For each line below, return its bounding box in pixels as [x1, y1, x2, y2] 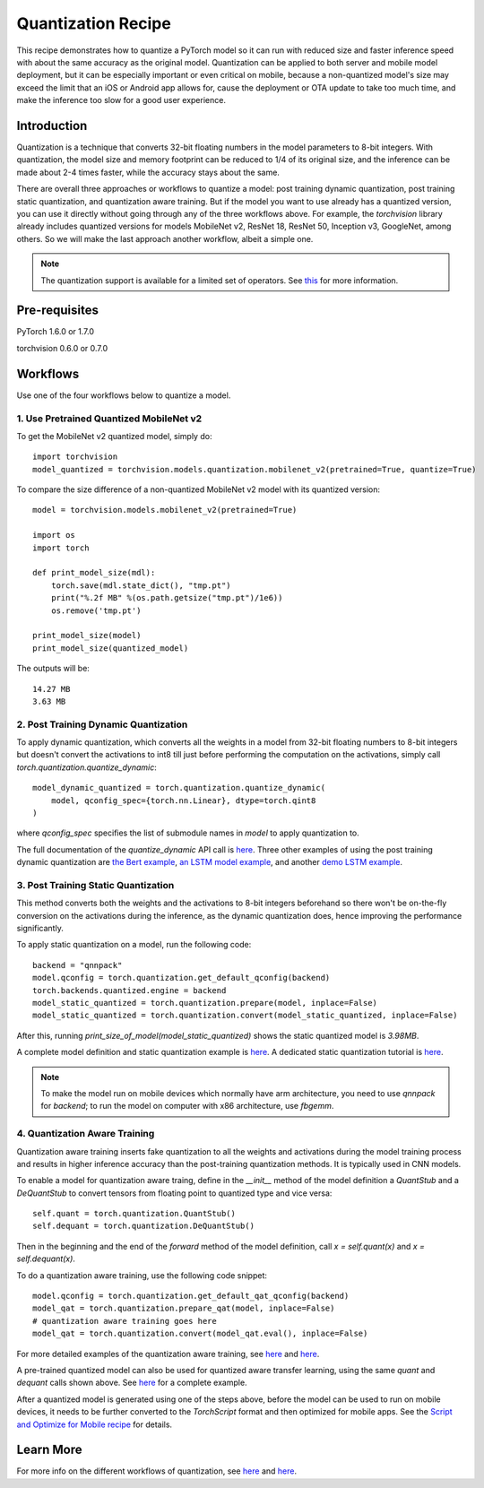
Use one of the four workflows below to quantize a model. [16, 390, 231, 401]
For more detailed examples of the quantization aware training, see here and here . [16, 1348, 320, 1359]
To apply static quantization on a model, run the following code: [16, 939, 252, 950]
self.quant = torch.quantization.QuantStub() [32, 1208, 237, 1219]
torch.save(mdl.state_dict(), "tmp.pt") [50, 580, 232, 591]
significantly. [16, 923, 65, 934]
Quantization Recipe [16, 13, 172, 33]
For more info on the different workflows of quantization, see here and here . [16, 1466, 298, 1476]
